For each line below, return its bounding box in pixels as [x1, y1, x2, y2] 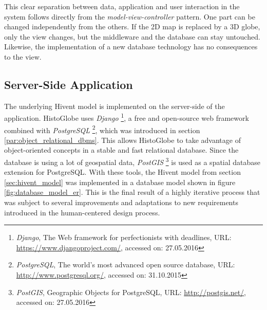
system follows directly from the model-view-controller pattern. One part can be [4, 11, 255, 22]
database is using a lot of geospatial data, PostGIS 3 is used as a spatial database [4, 155, 261, 167]
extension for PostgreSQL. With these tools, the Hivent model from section [4, 167, 241, 177]
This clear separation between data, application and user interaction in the [4, 1, 240, 11]
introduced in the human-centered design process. [4, 207, 160, 217]
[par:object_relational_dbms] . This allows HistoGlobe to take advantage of [4, 134, 241, 145]
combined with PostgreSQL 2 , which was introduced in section [4, 123, 200, 135]
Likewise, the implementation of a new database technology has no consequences [4, 41, 258, 52]
